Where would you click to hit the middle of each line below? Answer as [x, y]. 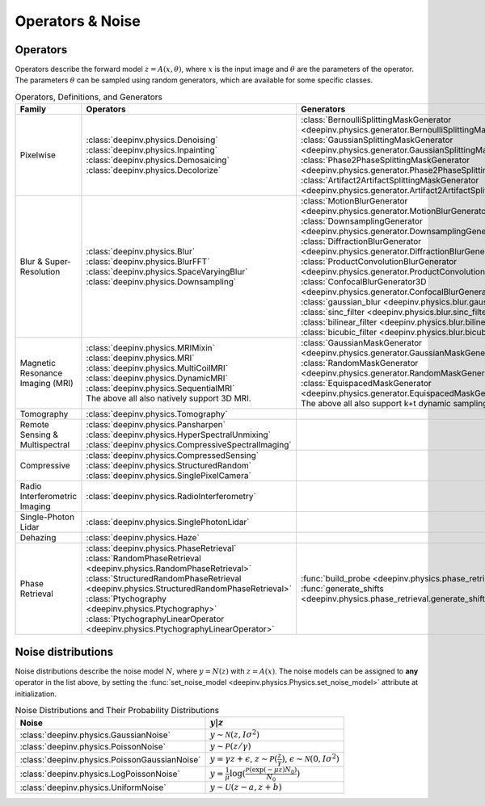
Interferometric [48, 497]
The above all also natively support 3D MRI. [169, 398]
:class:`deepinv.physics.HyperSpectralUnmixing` [178, 434]
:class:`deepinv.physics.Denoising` [152, 140]
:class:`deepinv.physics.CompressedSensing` [172, 455]
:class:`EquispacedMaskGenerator [366, 384]
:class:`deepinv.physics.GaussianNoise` [95, 735]
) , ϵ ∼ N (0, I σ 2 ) [310, 758]
